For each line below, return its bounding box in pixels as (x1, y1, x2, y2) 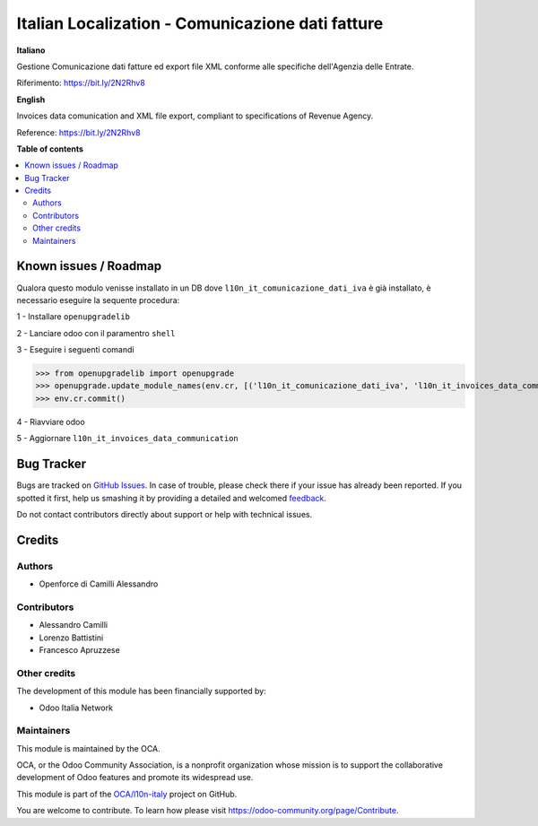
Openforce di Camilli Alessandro (39, 578, 159, 589)
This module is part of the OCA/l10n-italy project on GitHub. (16, 788, 238, 799)
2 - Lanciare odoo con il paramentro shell (16, 327, 176, 338)
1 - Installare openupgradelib (16, 311, 130, 322)
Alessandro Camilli (39, 620, 108, 630)
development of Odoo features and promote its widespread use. (16, 772, 254, 783)
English (16, 94, 46, 105)
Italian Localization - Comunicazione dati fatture (16, 13, 384, 33)
